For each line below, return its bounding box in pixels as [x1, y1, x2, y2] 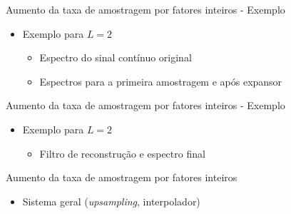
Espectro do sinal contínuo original [39, 50, 192, 65]
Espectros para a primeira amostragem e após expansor [39, 73, 282, 88]
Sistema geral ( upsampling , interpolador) [22, 193, 200, 208]
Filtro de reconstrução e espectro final [39, 146, 205, 160]
